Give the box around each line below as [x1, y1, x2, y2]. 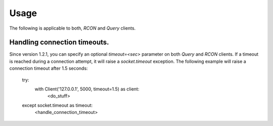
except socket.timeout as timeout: [22, 102, 93, 108]
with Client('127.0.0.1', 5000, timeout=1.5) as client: [34, 86, 140, 92]
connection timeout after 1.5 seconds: [9, 65, 88, 71]
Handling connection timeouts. [9, 38, 109, 47]
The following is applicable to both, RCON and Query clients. [9, 25, 136, 31]
